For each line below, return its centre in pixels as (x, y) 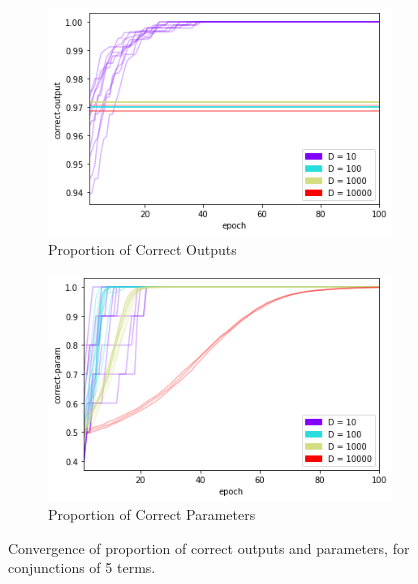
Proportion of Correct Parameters (152, 514)
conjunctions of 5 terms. (82, 567)
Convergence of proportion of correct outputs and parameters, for (209, 547)
